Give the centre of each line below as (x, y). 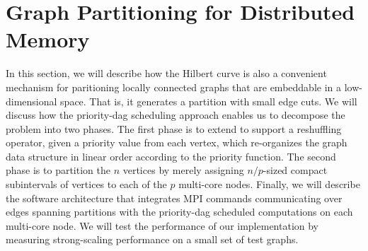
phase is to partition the (58, 170)
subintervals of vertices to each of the (86, 184)
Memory (48, 39)
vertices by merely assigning (183, 170)
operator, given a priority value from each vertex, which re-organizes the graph (177, 142)
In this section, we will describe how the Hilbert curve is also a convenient (166, 73)
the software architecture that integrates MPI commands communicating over (174, 198)
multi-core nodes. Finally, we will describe (269, 184)
